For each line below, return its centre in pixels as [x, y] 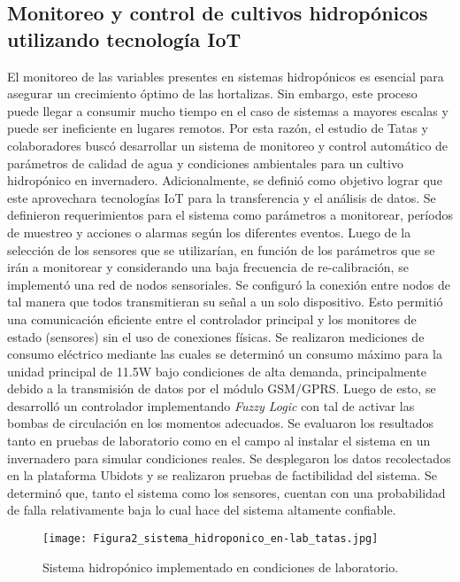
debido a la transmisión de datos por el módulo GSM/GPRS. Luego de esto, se [222, 388]
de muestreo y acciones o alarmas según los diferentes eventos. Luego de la [209, 232]
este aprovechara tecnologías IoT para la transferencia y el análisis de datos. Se [222, 197]
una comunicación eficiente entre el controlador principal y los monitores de [212, 318]
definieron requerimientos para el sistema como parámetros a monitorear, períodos [230, 215]
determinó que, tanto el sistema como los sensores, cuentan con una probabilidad [226, 492]
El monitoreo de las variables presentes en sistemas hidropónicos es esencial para [226, 76]
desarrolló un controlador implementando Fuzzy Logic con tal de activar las [211, 405]
